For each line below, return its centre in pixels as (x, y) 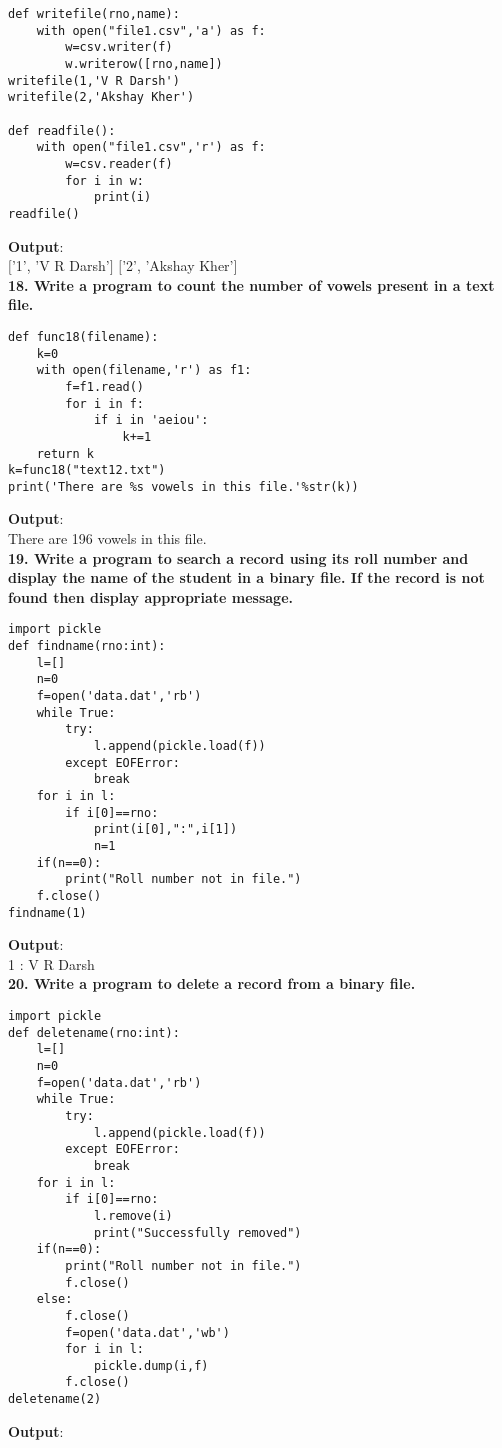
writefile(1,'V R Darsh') (94, 80)
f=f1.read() (105, 386)
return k (65, 453)
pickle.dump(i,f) (151, 1365)
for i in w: (105, 180)
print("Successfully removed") (197, 1232)
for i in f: (105, 403)
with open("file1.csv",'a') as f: (151, 30)
